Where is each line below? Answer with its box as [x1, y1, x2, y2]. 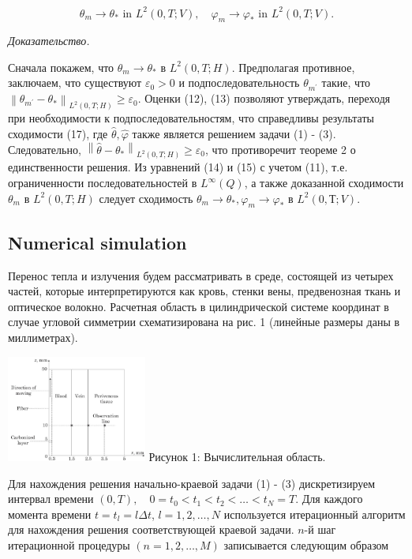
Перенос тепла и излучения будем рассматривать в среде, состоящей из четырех [8, 267, 394, 283]
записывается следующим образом [223, 536, 389, 553]
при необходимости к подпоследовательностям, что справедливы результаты [8, 110, 374, 126]
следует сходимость [99, 189, 193, 206]
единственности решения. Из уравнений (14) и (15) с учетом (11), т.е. [8, 159, 348, 175]
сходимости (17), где [8, 126, 108, 142]
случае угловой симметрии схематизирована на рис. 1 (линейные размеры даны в [8, 313, 400, 330]
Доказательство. [8, 32, 90, 49]
